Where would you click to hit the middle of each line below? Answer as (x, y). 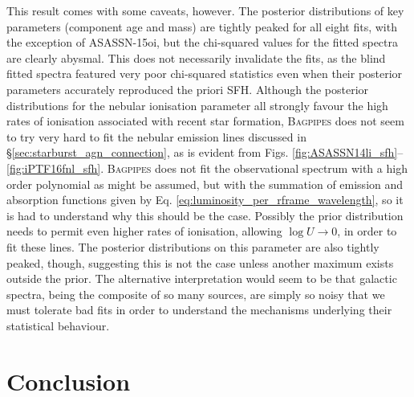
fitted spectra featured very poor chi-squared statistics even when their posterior (205, 74)
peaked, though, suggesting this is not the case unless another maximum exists (200, 262)
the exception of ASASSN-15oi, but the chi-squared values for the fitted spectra (203, 42)
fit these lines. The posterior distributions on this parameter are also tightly (193, 246)
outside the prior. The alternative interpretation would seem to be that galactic (202, 278)
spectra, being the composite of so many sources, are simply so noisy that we (196, 294)
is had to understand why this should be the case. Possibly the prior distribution (205, 215)
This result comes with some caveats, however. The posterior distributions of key (205, 10)
